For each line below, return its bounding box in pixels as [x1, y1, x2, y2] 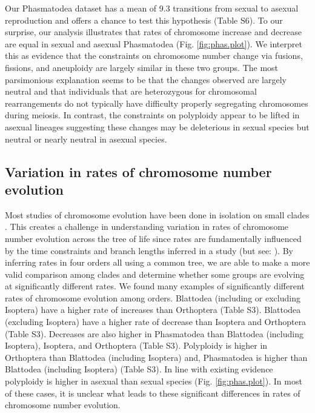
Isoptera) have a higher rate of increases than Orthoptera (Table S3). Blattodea [5, 303, 301, 316]
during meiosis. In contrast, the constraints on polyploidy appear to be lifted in [5, 109, 300, 121]
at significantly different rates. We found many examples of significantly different [5, 280, 305, 292]
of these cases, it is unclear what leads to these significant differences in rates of [5, 386, 300, 399]
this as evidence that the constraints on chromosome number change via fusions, [5, 49, 303, 62]
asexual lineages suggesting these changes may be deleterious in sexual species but [5, 120, 310, 133]
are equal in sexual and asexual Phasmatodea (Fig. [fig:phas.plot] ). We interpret [5, 37, 302, 50]
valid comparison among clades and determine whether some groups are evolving [5, 267, 305, 280]
